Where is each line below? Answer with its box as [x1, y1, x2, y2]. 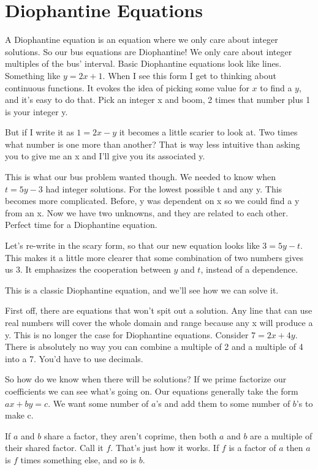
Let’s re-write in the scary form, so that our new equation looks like [5, 239, 260, 252]
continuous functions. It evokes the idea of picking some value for [5, 81, 249, 94]
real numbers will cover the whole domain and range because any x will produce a [5, 316, 313, 328]
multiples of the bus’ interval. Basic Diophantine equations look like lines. [5, 57, 282, 70]
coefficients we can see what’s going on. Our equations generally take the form [5, 384, 298, 397]
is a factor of [229, 441, 276, 454]
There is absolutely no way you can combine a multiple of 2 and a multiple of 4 [5, 340, 303, 353]
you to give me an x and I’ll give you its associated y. [5, 150, 205, 162]
